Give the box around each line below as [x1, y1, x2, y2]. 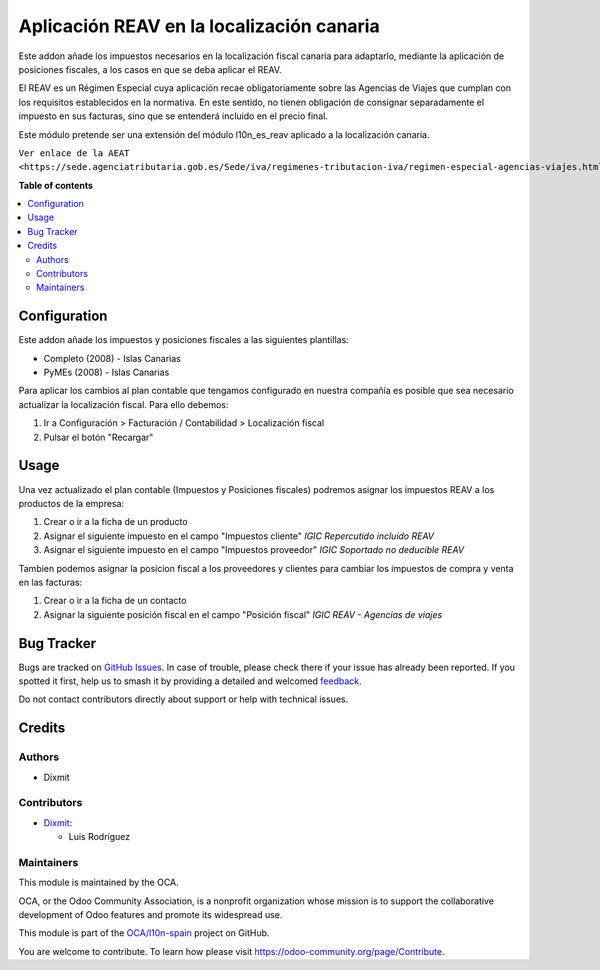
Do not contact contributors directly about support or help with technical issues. [18, 693, 349, 705]
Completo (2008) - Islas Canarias [43, 352, 182, 364]
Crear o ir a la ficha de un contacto [43, 595, 187, 607]
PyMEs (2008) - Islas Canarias [43, 366, 170, 379]
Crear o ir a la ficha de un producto [43, 516, 189, 528]
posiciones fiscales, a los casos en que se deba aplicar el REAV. [18, 63, 282, 75]
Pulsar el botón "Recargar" [43, 431, 154, 443]
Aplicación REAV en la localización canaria [18, 15, 380, 37]
